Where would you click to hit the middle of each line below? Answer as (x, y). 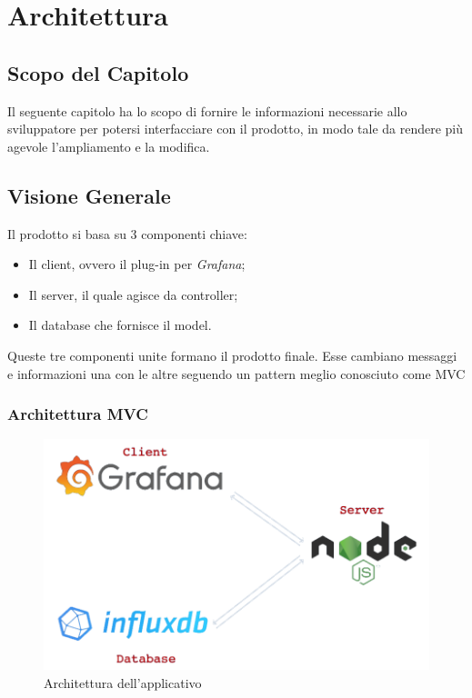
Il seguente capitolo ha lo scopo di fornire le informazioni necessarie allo (207, 110)
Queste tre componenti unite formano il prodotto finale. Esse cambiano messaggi (232, 355)
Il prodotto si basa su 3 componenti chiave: (127, 233)
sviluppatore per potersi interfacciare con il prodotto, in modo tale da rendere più (236, 129)
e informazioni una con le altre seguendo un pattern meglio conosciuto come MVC (236, 373)
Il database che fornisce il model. (120, 325)
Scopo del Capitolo (98, 72)
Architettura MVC (78, 414)
